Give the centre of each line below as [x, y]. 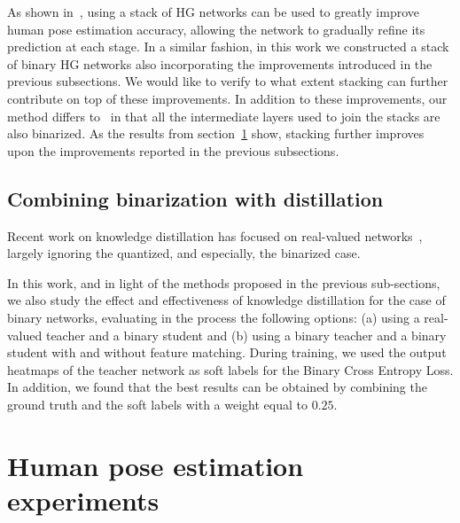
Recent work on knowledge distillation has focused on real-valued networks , [215, 235]
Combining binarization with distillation [195, 198]
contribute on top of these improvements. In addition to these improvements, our [227, 98]
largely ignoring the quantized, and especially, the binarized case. [184, 253]
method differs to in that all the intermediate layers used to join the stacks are [224, 116]
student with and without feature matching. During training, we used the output [227, 352]
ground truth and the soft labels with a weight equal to [157, 404]
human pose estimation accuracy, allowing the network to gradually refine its [216, 29]
